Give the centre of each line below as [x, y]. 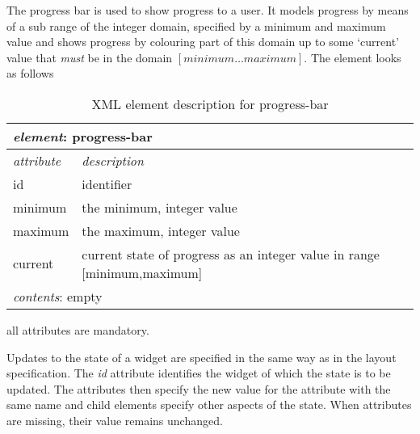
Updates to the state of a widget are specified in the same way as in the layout [202, 357]
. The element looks [353, 57]
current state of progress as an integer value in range [231, 254]
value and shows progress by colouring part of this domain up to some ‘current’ [203, 42]
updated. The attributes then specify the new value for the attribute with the [199, 388]
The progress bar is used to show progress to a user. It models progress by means [208, 10]
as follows [30, 73]
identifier [107, 183]
